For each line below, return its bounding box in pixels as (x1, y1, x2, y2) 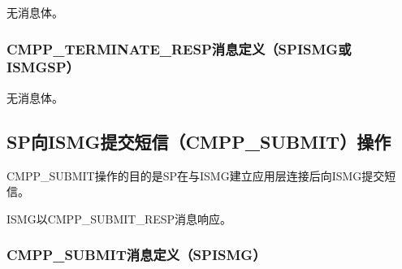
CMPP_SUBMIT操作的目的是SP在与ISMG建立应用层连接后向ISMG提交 (6, 167, 385, 184)
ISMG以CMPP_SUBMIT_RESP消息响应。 (6, 210, 232, 227)
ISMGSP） (6, 57, 80, 77)
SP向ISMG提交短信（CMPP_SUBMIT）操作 (6, 128, 391, 154)
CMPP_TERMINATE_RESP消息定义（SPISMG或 (6, 38, 352, 59)
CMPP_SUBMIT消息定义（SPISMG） (6, 245, 266, 265)
